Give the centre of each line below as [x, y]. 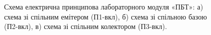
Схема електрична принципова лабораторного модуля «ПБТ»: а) [104, 6]
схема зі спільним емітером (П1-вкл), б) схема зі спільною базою [106, 16]
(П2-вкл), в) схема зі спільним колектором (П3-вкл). [86, 26]
